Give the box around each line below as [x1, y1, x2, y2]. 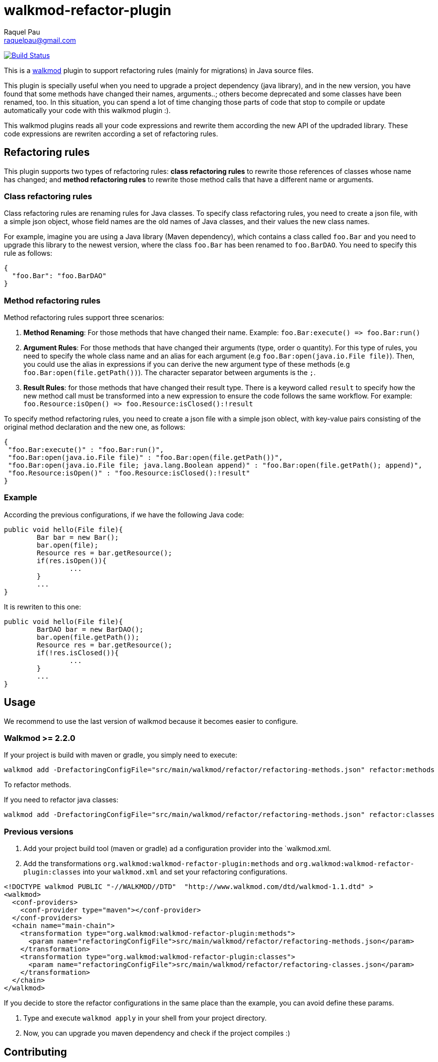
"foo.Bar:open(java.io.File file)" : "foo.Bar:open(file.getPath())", [8, 454, 283, 462]
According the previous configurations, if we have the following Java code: [4, 510, 244, 519]
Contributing [4, 1045, 67, 1058]
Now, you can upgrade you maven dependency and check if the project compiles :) [23, 1029, 290, 1038]
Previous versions [4, 826, 73, 836]
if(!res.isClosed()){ [36, 648, 119, 657]
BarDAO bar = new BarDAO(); [36, 625, 144, 633]
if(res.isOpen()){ [36, 556, 107, 565]
